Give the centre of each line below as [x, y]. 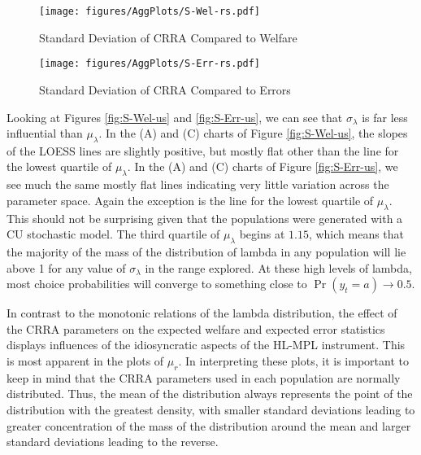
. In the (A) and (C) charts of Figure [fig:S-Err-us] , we [263, 166]
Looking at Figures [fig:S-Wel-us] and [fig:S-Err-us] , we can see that [175, 117]
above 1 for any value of [66, 267]
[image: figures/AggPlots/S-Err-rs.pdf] [150, 64]
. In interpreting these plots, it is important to [293, 361]
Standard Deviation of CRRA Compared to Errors [165, 89]
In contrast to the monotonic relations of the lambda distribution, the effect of [202, 313]
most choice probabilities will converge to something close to [157, 284]
